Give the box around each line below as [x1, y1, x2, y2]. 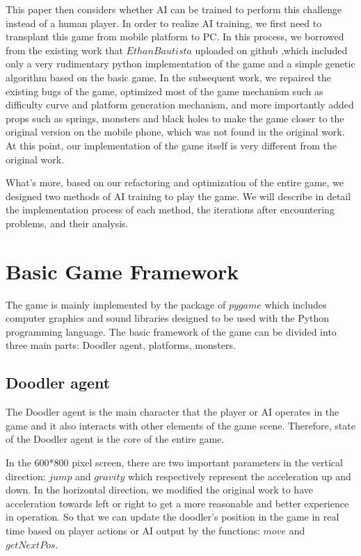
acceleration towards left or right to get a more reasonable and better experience [6, 496, 349, 510]
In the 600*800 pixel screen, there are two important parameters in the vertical [6, 455, 343, 469]
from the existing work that [6, 42, 123, 57]
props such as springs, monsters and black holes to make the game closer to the [6, 111, 344, 125]
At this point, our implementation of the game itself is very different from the [6, 138, 337, 152]
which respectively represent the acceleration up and [127, 468, 351, 483]
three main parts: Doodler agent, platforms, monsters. [6, 338, 236, 352]
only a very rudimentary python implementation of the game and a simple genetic [6, 56, 355, 71]
